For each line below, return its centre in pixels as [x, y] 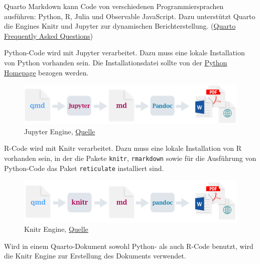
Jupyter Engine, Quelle [60, 131]
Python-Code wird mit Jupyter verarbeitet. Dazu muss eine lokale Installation [124, 53]
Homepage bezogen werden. [46, 72]
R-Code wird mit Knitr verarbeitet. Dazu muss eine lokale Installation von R [123, 148]
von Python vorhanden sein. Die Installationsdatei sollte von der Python [116, 62]
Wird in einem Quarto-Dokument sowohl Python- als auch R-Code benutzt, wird [129, 246]
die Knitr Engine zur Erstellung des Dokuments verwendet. [95, 256]
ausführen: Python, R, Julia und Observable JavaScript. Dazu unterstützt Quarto [130, 16]
